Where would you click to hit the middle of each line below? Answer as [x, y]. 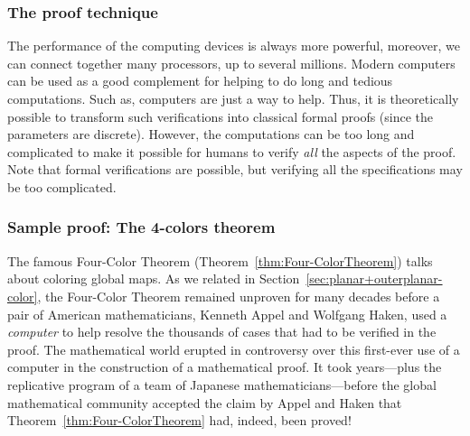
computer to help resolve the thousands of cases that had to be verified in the [222, 332]
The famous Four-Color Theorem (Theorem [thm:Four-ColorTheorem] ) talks [220, 260]
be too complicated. [62, 186]
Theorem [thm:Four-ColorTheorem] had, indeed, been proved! [179, 420]
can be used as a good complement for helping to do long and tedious [200, 81]
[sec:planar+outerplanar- [374, 278]
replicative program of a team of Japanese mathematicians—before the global [222, 384]
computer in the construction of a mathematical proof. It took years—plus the [225, 367]
